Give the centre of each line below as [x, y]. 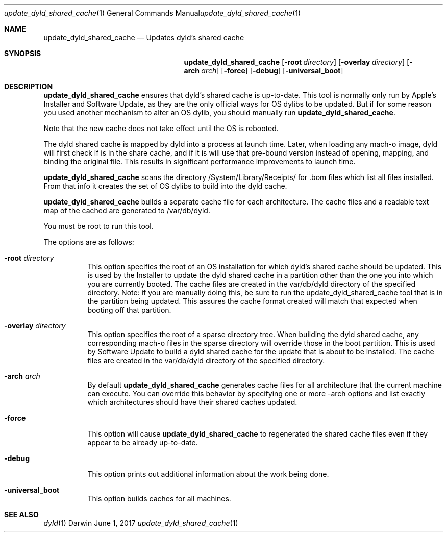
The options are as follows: [89, 242]
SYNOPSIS [23, 53]
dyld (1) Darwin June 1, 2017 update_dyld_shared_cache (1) [141, 523]
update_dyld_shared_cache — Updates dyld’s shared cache [144, 37]
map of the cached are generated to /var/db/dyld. [127, 210]
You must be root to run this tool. [98, 226]
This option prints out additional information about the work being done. [208, 474]
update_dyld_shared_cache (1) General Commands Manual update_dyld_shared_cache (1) [153, 13]
